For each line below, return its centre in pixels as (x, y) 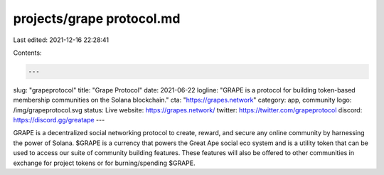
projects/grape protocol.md (97, 18)
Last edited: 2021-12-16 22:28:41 (61, 40)
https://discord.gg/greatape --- (59, 120)
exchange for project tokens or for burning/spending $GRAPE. (104, 163)
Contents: (27, 53)
